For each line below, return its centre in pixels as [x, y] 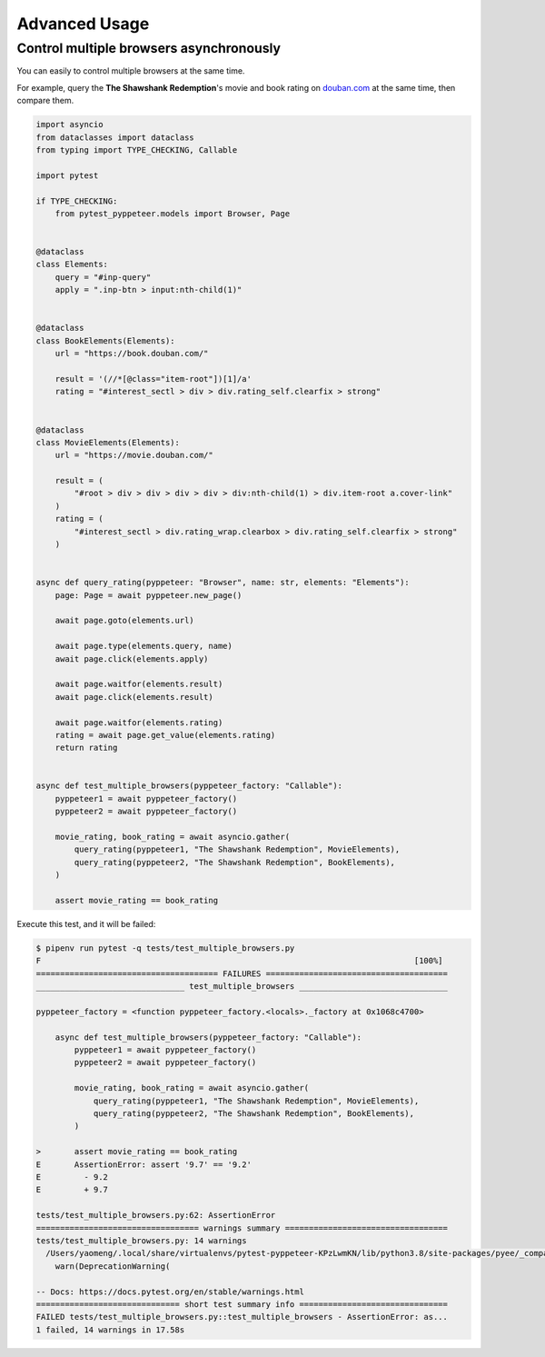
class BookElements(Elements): [106, 340]
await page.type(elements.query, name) [144, 646]
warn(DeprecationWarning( [113, 1266]
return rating [86, 748]
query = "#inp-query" [103, 277]
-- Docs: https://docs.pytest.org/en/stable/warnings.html [170, 1292]
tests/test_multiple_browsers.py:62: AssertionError [156, 1215]
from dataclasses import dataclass [115, 137]
